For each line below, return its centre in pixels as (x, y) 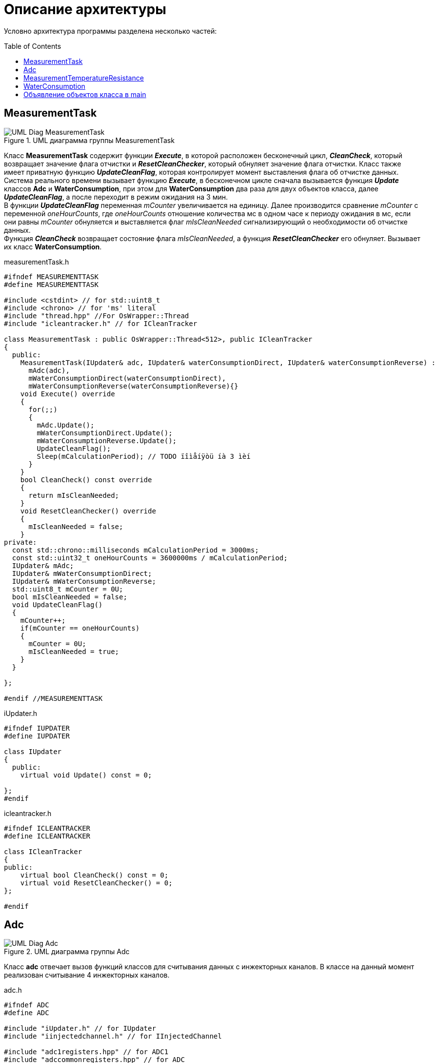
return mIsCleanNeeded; (74, 495)
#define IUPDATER (37, 736)
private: (20, 542)
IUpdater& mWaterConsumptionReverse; (84, 581)
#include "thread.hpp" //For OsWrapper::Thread (97, 316)
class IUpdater (33, 751)
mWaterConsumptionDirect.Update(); (105, 433)
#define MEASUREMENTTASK (51, 284)
